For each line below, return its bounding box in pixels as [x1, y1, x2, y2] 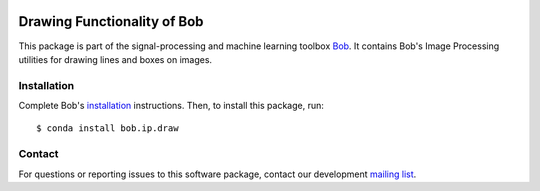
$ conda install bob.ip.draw [36, 123, 179, 134]
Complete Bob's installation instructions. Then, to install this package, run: [18, 100, 324, 112]
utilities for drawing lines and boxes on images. [18, 53, 213, 65]
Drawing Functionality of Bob [18, 13, 204, 30]
